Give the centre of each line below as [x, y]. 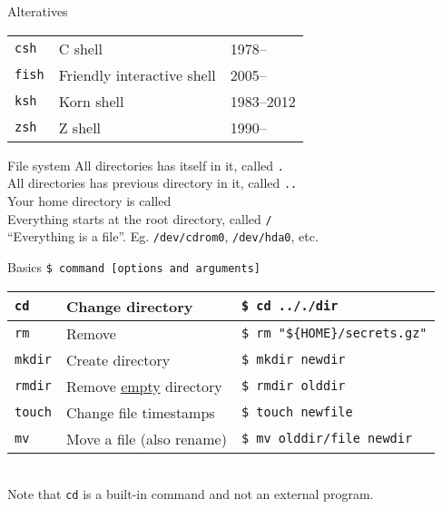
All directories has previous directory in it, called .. [152, 183]
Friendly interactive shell [137, 74]
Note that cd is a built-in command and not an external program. [191, 494]
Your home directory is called [89, 200]
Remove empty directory [144, 386]
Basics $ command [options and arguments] [134, 266]
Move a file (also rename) [146, 438]
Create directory [118, 359]
